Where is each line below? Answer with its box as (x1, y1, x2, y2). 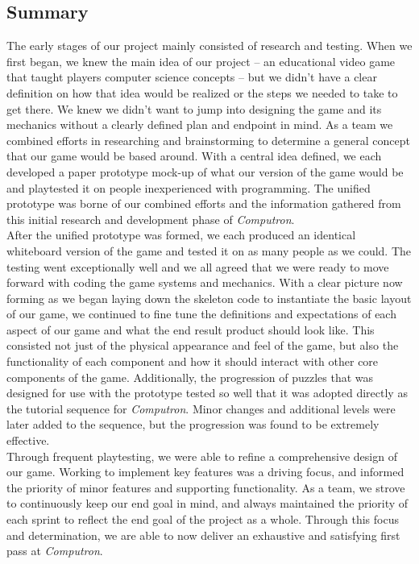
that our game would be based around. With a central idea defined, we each (6, 147, 382, 164)
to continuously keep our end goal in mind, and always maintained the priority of (6, 495, 409, 512)
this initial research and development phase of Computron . (6, 210, 295, 227)
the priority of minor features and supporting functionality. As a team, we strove (6, 479, 405, 496)
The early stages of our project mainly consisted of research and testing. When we (6, 37, 413, 54)
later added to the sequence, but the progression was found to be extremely (6, 416, 380, 433)
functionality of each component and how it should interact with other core (6, 353, 379, 370)
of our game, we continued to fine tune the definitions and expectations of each (6, 305, 396, 322)
